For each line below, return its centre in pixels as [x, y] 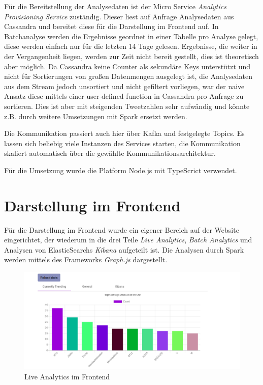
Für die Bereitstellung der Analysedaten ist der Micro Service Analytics [115, 6]
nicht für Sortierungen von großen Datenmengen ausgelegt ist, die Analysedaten [128, 76]
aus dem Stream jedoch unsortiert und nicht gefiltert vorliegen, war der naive [124, 86]
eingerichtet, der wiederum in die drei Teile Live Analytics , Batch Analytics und [128, 240]
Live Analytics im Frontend [67, 376]
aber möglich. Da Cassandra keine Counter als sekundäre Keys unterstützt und [127, 66]
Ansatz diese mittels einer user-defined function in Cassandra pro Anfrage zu [124, 96]
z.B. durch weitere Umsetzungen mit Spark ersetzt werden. [96, 116]
